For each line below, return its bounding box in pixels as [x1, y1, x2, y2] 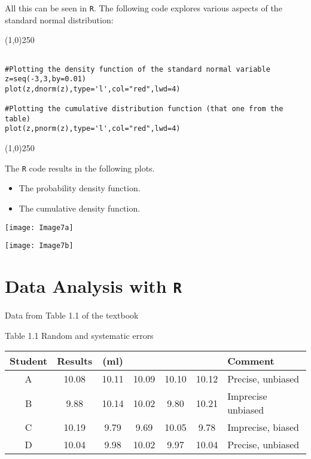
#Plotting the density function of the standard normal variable [5, 65, 270, 74]
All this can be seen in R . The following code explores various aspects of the [5, 2, 282, 14]
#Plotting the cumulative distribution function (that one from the [5, 105, 283, 114]
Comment [227, 354, 275, 368]
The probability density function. [19, 182, 141, 194]
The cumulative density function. [19, 201, 141, 214]
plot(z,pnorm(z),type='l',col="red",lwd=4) [5, 124, 181, 133]
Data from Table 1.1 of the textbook [5, 309, 139, 322]
